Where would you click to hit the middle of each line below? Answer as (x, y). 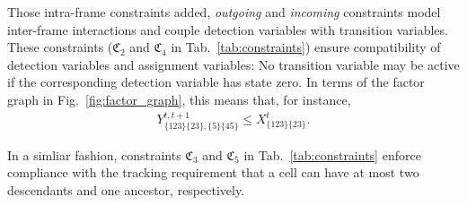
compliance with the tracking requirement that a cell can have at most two (213, 172)
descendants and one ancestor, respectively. (126, 190)
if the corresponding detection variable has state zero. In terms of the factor (216, 82)
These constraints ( (60, 47)
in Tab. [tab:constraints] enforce (332, 154)
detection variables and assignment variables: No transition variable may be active (233, 64)
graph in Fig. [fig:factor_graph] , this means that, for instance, (179, 99)
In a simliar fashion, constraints (94, 154)
